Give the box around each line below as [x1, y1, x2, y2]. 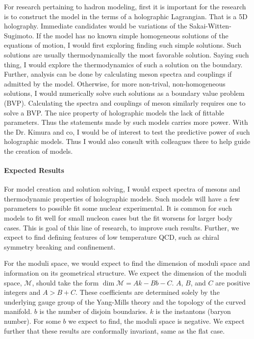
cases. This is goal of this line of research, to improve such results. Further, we [4, 222, 239, 232]
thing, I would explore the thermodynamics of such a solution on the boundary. [4, 59, 243, 69]
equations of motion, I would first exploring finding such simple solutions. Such [4, 40, 241, 50]
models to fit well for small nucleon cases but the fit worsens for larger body [4, 213, 233, 223]
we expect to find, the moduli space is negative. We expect [68, 316, 245, 326]
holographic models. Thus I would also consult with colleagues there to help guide [4, 136, 251, 146]
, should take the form [32, 277, 99, 287]
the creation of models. [4, 145, 73, 156]
